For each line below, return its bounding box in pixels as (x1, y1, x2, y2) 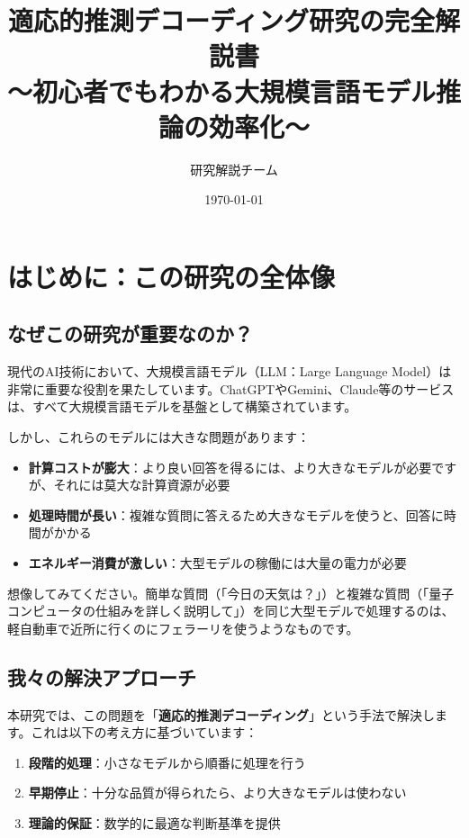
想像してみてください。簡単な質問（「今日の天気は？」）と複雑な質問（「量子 (7, 583, 455, 602)
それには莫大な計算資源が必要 (53, 475, 230, 494)
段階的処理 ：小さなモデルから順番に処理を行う (28, 752, 306, 771)
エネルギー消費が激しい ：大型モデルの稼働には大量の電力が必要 (28, 554, 407, 572)
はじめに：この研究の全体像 (7, 257, 336, 294)
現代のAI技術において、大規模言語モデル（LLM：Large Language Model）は (7, 362, 452, 381)
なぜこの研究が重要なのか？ (7, 320, 253, 347)
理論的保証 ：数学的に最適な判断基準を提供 (28, 813, 281, 832)
